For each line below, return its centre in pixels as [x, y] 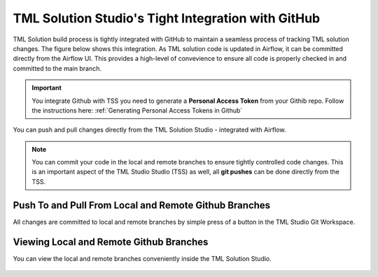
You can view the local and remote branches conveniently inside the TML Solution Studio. [142, 258]
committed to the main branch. [57, 68]
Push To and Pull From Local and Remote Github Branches [142, 205]
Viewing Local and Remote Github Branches [111, 242]
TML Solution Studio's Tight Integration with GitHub [167, 18]
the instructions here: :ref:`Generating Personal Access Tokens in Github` [137, 110]
